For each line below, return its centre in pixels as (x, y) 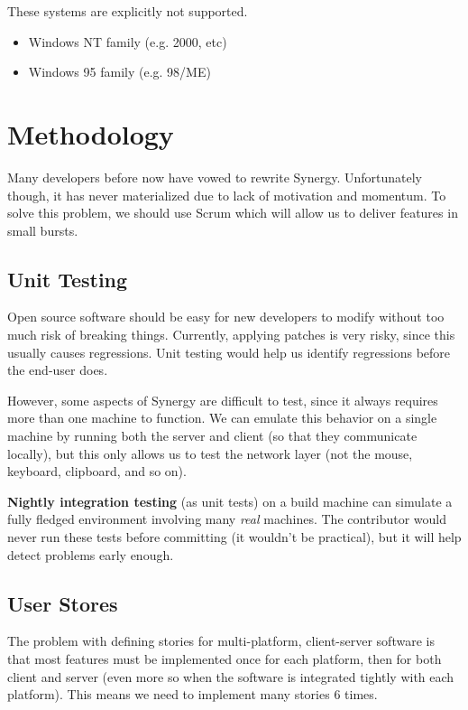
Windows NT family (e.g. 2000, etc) (128, 41)
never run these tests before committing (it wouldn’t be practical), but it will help (234, 537)
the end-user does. (58, 370)
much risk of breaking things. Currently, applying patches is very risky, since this (231, 335)
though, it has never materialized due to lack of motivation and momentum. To (227, 195)
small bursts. (43, 230)
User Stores (63, 603)
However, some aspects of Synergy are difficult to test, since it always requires (223, 400)
